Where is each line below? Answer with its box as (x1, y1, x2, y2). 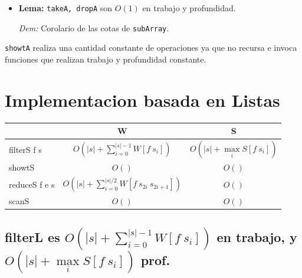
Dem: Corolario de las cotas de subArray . (18, 21, 169, 34)
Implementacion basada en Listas (5, 87, 280, 112)
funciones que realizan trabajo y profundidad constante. (5, 53, 206, 65)
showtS (9, 161, 35, 174)
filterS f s (9, 143, 42, 155)
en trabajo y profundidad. (142, 2, 236, 14)
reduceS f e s (9, 178, 55, 190)
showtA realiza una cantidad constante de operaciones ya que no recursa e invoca (5, 41, 297, 54)
